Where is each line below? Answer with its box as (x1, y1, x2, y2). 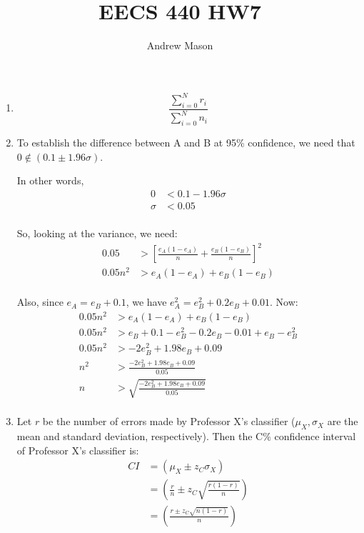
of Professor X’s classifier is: (16, 442, 139, 457)
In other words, (16, 173, 84, 188)
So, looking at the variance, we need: (16, 226, 178, 241)
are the (327, 414, 358, 429)
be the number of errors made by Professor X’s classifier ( (42, 414, 295, 429)
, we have (126, 294, 167, 309)
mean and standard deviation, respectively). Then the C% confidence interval (16, 429, 356, 444)
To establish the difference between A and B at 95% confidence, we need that (16, 135, 355, 150)
